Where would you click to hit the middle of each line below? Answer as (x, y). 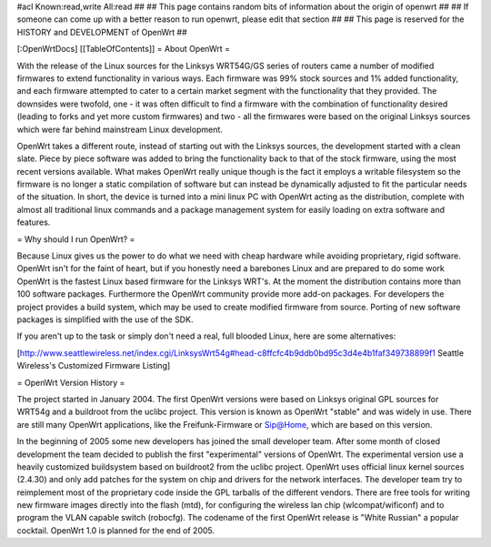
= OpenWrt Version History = (71, 382)
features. (34, 222)
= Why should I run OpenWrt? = (76, 239)
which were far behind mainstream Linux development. (120, 129)
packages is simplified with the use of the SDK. (105, 319)
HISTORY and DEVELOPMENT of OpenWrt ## (102, 32)
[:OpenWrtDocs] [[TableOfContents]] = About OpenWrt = (124, 49)
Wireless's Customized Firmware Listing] (94, 366)
